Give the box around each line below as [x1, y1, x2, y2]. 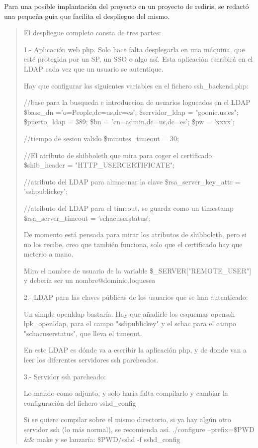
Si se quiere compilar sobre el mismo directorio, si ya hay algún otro [23, 414, 231, 425]
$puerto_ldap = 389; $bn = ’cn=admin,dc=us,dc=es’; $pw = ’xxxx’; [23, 116, 235, 127]
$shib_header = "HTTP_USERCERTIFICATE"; [23, 160, 175, 170]
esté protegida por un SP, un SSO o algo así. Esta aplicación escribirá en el [23, 54, 253, 64]
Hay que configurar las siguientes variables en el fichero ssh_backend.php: [23, 80, 249, 90]
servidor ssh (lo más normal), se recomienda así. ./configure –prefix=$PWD [23, 424, 255, 434]
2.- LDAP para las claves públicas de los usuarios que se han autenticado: [23, 292, 248, 302]
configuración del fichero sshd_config [23, 397, 136, 408]
